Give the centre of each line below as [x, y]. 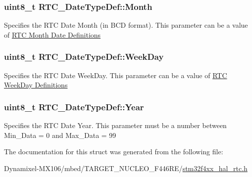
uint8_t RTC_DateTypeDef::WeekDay [84, 57]
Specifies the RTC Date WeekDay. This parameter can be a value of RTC [116, 75]
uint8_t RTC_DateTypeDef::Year [74, 107]
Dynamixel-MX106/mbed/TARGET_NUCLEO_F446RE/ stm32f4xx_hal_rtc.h [126, 168]
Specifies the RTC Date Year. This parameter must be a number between [115, 125]
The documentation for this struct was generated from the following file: [114, 152]
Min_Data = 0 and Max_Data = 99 [60, 135]
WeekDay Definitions [36, 85]
